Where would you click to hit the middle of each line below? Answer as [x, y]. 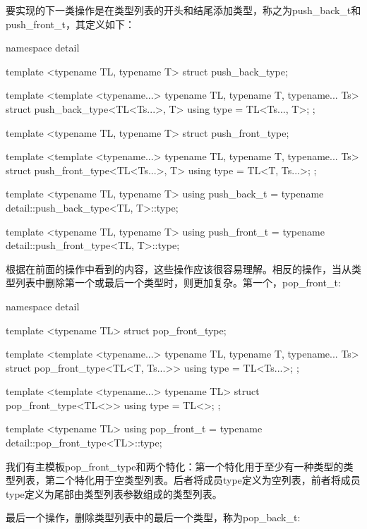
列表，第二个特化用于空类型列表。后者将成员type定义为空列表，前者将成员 [188, 480]
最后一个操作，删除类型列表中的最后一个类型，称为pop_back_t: [153, 517]
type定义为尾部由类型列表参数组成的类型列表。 [114, 493]
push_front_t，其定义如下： [70, 24]
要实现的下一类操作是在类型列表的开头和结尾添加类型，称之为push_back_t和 [183, 10]
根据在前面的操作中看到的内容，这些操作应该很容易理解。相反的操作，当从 [179, 268]
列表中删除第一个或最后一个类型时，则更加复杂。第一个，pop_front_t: [178, 282]
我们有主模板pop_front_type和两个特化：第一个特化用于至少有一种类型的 [175, 466]
